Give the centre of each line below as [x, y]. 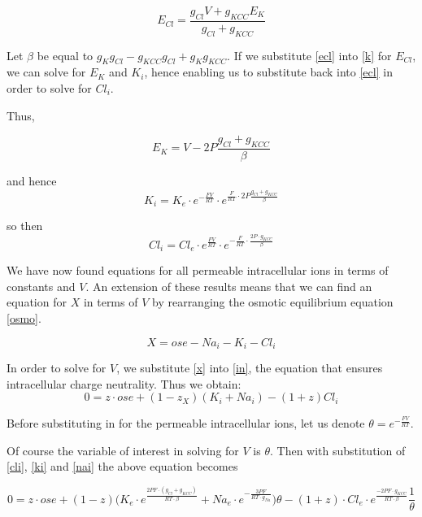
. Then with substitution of [337, 450]
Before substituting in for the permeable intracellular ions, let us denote [186, 423]
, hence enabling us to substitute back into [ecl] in [268, 72]
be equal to [65, 55]
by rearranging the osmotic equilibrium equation [272, 302]
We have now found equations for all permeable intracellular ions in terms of [198, 270]
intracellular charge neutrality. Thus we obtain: [124, 383]
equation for [37, 302]
